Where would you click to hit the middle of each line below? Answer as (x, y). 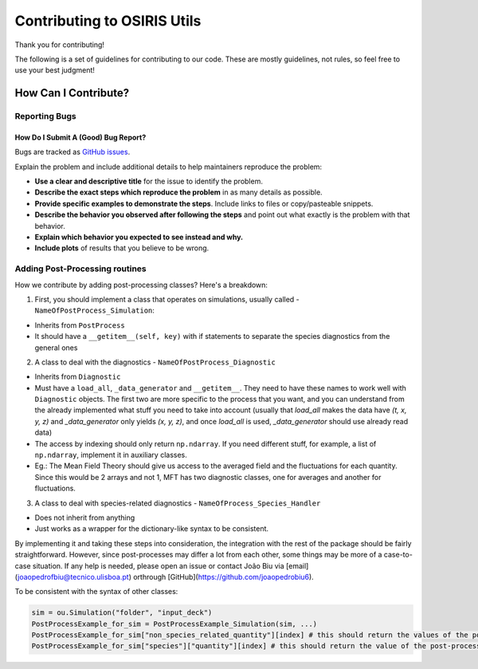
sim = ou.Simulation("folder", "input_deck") (122, 613)
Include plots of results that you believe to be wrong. (122, 248)
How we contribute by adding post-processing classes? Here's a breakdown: (141, 285)
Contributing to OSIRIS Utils (108, 21)
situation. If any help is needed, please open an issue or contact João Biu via (158, 565)
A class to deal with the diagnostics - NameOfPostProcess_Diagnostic (155, 362)
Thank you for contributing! (60, 45)
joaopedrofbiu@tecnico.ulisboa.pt (73, 577)
